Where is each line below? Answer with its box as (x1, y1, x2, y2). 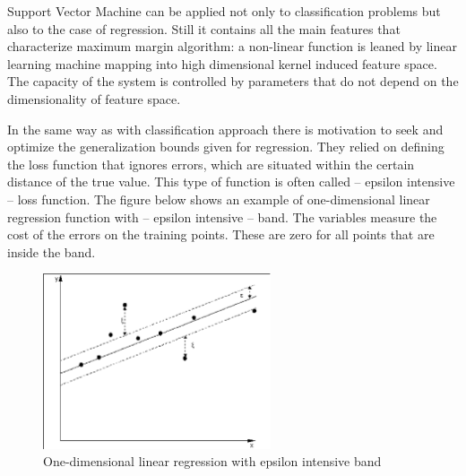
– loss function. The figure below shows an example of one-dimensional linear (7, 189, 430, 208)
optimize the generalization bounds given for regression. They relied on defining (7, 137, 444, 156)
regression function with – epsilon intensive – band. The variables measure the (7, 207, 437, 226)
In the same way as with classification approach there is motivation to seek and (7, 119, 444, 138)
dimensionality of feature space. (7, 89, 181, 108)
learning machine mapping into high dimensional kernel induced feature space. (7, 54, 437, 73)
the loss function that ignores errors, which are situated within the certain (7, 154, 415, 173)
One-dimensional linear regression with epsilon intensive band (43, 452, 382, 471)
